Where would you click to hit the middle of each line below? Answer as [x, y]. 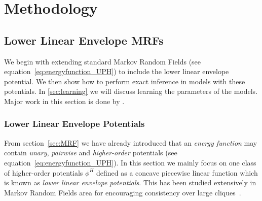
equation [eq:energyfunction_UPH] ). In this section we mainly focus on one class [130, 162]
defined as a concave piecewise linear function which [177, 172]
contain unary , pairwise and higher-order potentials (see [91, 153]
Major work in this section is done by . [64, 101]
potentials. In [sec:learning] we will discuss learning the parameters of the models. [131, 91]
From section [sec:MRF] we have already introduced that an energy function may [131, 142]
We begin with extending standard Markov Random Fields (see [103, 61]
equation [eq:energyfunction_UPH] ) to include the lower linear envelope [117, 71]
